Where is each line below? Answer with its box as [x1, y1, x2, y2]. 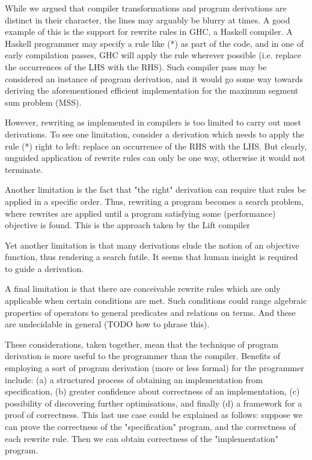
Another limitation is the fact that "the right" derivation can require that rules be [5, 183, 306, 196]
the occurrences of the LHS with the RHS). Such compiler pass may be [5, 60, 267, 73]
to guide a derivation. [5, 262, 84, 274]
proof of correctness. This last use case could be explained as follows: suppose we [5, 408, 303, 421]
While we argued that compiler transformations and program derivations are [5, 2, 287, 14]
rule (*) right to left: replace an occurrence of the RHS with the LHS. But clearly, [5, 139, 307, 152]
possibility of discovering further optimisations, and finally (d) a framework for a [5, 396, 302, 409]
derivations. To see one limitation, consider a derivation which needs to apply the [5, 127, 304, 140]
